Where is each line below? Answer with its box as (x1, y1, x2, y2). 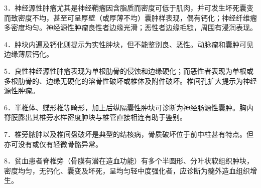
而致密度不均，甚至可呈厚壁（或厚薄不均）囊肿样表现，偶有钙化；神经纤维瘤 (4, 12, 257, 23)
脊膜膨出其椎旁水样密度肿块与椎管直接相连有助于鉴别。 (4, 112, 187, 122)
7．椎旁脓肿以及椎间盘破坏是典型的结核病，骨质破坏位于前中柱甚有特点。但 (4, 128, 253, 139)
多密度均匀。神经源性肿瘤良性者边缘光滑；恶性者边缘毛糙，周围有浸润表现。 (4, 22, 257, 33)
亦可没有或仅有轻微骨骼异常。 (4, 138, 102, 149)
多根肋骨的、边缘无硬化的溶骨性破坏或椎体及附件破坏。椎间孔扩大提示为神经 (4, 75, 257, 86)
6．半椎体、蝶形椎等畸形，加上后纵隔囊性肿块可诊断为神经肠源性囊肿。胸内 (4, 102, 253, 112)
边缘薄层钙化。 (4, 49, 53, 59)
